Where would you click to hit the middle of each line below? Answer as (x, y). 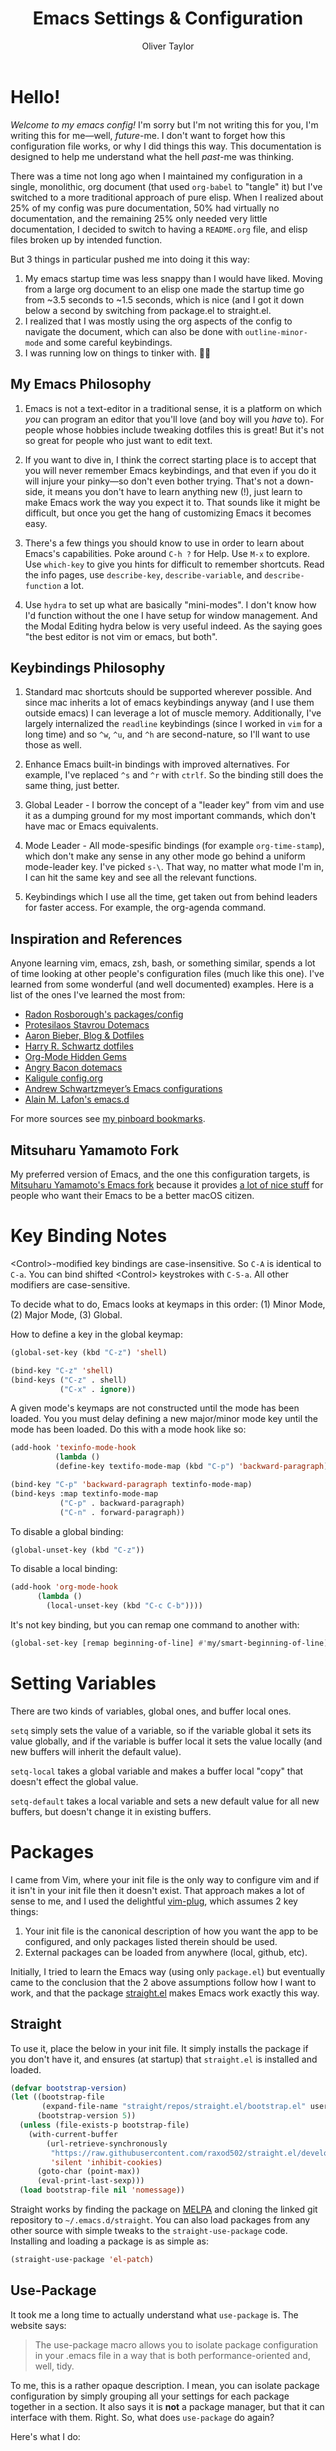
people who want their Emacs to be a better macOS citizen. (132, 1195)
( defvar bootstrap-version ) (69, 2088)
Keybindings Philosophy (88, 667)
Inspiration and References (96, 938)
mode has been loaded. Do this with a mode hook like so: (128, 1429)
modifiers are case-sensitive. (70, 1284)
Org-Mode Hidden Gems (75, 1057)
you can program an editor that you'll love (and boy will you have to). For (174, 419)
